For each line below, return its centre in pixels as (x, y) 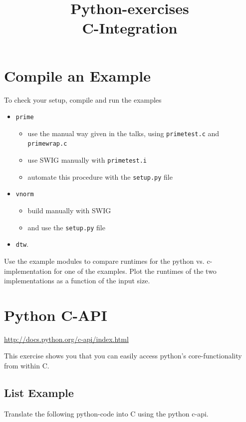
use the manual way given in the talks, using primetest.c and (123, 133)
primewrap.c (47, 144)
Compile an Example (77, 75)
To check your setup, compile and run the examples (83, 99)
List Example (39, 393)
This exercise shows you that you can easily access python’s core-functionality (123, 356)
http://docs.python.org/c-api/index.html (66, 339)
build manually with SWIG (69, 210)
